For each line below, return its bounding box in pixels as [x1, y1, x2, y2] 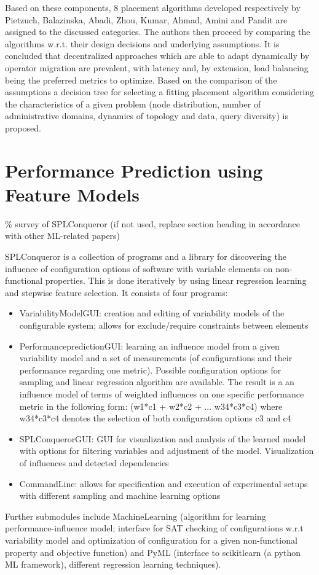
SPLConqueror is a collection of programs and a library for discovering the [5, 250, 286, 263]
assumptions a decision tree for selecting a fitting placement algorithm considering [5, 85, 315, 98]
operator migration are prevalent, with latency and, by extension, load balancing [5, 61, 309, 74]
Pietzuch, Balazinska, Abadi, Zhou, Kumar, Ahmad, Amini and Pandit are [5, 13, 288, 26]
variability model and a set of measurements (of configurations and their [19, 351, 293, 364]
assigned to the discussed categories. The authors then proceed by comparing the [5, 25, 310, 38]
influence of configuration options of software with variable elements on [5, 262, 273, 275]
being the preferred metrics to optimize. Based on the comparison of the [5, 73, 277, 86]
